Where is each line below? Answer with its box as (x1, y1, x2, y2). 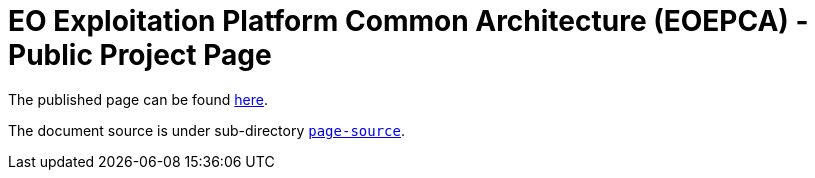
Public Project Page (8, 38, 272, 72)
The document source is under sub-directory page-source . (8, 121, 406, 139)
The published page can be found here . (8, 90, 269, 108)
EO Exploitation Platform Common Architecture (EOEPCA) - (8, 4, 809, 38)
